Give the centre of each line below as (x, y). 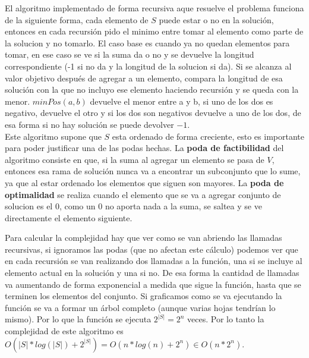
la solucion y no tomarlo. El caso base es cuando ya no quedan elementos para (147, 43)
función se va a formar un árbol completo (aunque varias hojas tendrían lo (140, 307)
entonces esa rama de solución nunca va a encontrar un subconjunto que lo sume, (153, 171)
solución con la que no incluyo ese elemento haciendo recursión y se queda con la (152, 89)
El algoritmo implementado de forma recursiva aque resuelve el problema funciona (154, 8)
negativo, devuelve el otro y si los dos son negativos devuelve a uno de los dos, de (153, 113)
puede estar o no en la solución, (216, 19)
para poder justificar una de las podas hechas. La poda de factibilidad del (144, 148)
